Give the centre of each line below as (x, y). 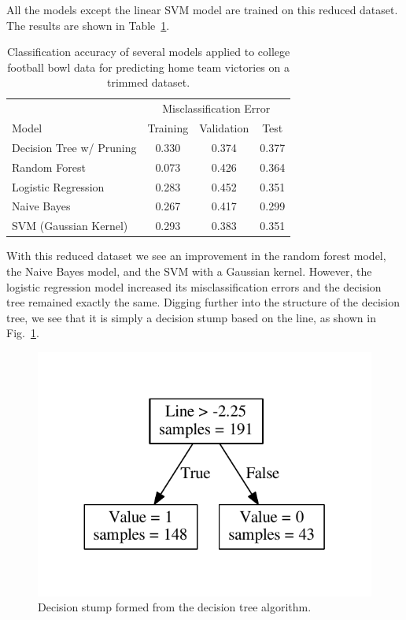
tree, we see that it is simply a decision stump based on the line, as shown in (191, 317)
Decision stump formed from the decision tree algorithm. (175, 607)
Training (168, 128)
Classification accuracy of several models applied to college (148, 52)
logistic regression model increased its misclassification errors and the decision (194, 286)
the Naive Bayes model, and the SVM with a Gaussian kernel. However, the (189, 271)
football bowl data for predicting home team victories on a (148, 67)
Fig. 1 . (23, 333)
